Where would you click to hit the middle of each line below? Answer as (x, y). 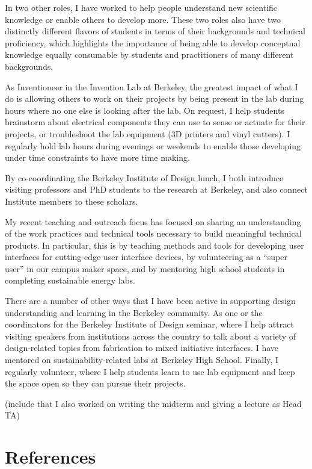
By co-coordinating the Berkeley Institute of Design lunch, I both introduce (144, 177)
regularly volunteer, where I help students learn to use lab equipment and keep (150, 371)
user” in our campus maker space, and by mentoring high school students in (145, 268)
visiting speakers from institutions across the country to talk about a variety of (151, 336)
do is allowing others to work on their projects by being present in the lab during (154, 98)
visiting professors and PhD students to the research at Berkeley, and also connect (156, 189)
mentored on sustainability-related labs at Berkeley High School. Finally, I (142, 360)
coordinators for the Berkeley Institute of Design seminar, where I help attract (149, 324)
